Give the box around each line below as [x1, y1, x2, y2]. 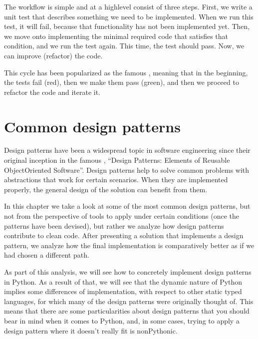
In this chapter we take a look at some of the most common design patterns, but [4, 201, 251, 211]
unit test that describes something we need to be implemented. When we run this [4, 11, 254, 21]
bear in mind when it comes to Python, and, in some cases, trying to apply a [4, 315, 240, 326]
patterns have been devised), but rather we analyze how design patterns [4, 220, 224, 231]
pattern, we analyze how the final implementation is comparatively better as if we [4, 240, 255, 250]
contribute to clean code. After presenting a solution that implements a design [4, 230, 244, 241]
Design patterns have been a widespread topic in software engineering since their [4, 145, 251, 155]
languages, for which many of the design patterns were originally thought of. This [4, 296, 254, 306]
